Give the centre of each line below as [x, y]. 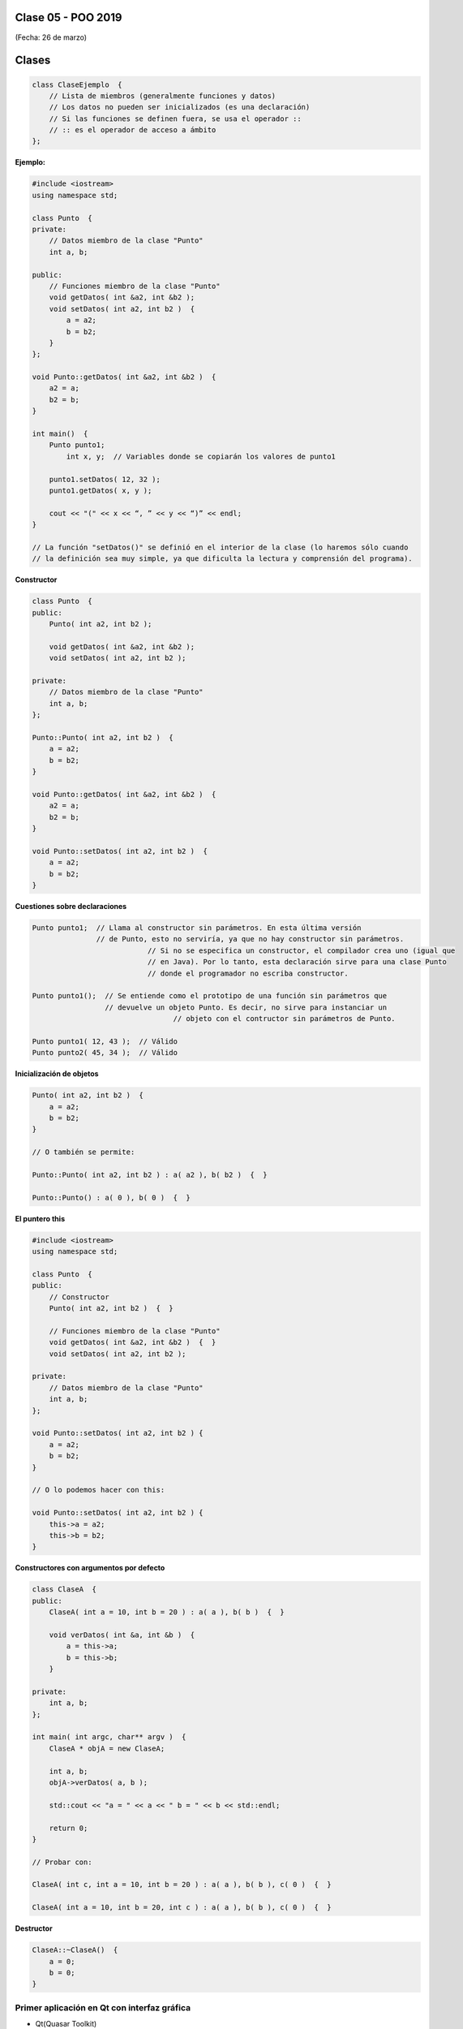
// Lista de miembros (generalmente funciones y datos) [163, 96]
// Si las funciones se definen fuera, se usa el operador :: [175, 118]
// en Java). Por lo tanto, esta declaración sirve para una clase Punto [297, 962]
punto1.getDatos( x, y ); [101, 490]
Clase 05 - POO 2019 [69, 17]
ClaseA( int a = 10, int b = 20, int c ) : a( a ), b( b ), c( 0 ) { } [182, 1908]
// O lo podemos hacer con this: [99, 1490]
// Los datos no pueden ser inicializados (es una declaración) [180, 107]
